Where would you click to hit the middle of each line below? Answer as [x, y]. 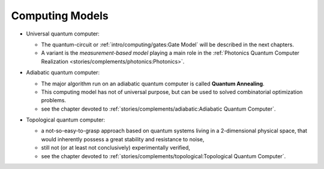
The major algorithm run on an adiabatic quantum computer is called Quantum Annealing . [153, 84]
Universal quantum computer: [63, 34]
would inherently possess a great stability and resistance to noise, [123, 139]
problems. [53, 100]
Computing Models [60, 16]
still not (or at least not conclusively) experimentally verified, [115, 148]
